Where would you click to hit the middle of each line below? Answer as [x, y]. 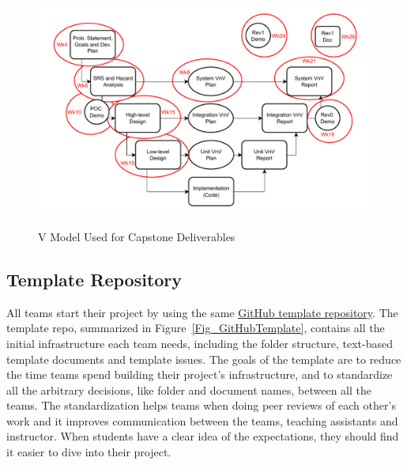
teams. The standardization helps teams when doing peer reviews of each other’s [201, 405]
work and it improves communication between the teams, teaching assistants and [202, 420]
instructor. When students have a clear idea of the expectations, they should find [203, 436]
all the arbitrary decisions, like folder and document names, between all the [189, 389]
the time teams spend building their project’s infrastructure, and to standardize [200, 374]
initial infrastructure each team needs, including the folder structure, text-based [200, 343]
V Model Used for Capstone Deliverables [137, 236]
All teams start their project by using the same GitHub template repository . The [202, 312]
